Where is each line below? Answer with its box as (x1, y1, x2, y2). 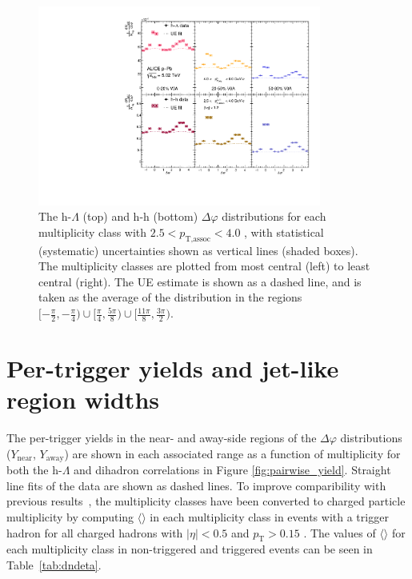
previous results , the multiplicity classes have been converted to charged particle (6, 493, 406, 509)
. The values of (303, 524, 376, 541)
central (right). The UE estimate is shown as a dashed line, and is (38, 273, 362, 289)
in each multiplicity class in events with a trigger (150, 509, 389, 525)
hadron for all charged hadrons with (6, 524, 183, 541)
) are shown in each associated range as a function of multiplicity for (64, 445, 401, 461)
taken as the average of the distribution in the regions (38, 289, 302, 305)
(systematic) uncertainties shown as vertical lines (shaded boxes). (38, 242, 358, 258)
